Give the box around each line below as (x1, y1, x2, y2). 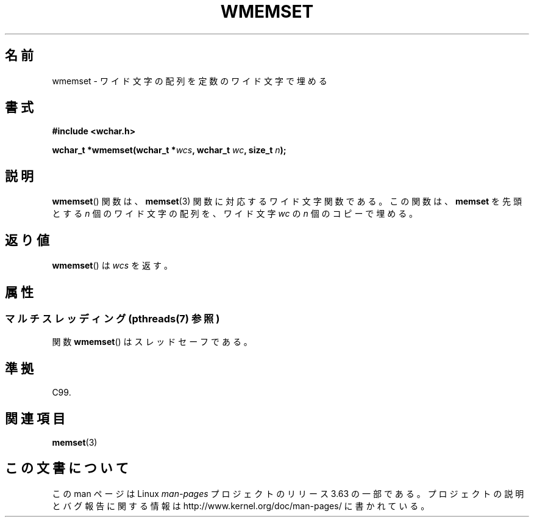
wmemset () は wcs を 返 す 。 (52, 260, 173, 271)
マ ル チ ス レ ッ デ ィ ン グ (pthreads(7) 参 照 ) (5, 312, 220, 325)
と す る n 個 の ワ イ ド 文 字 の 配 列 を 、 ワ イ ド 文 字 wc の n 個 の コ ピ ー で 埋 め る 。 (52, 208, 418, 219)
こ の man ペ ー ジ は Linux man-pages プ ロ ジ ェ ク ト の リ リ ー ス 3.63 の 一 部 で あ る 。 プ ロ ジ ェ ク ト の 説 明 (52, 488, 524, 499)
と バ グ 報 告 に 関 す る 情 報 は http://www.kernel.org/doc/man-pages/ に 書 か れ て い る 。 (52, 500, 430, 511)
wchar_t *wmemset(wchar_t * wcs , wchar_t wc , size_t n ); (52, 145, 287, 156)
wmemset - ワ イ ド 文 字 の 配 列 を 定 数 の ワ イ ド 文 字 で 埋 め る (52, 75, 327, 86)
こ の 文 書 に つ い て (5, 460, 129, 476)
